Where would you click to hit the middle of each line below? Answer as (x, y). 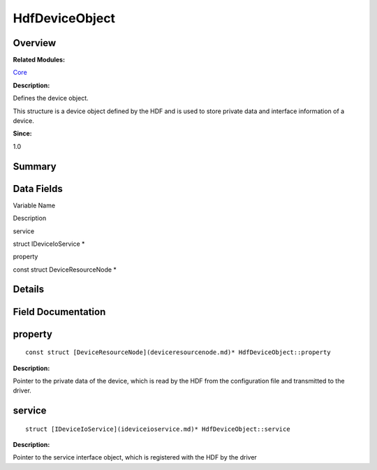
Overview (35, 43)
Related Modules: (39, 60)
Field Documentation (59, 312)
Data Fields (38, 189)
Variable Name (34, 205)
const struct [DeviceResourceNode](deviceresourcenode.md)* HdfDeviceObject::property (178, 352)
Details (29, 289)
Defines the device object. (51, 98)
